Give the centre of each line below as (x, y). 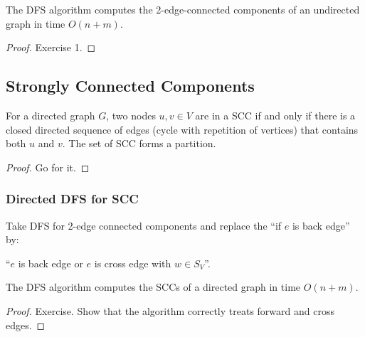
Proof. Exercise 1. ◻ (51, 47)
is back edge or (51, 263)
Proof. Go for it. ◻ (48, 167)
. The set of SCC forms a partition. (139, 143)
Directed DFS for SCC (72, 199)
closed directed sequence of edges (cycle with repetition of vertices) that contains (182, 129)
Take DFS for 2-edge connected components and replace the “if (144, 225)
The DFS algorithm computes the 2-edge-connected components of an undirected (183, 9)
